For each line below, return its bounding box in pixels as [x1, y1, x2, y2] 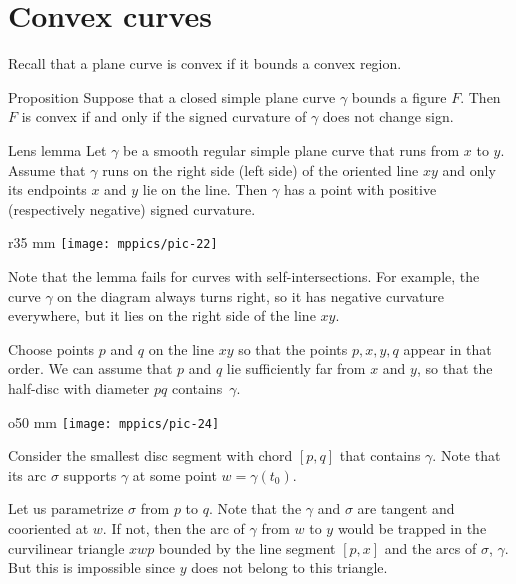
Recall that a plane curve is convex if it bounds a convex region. [8, 53, 402, 74]
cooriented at [8, 517, 89, 538]
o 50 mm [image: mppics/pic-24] [8, 411, 220, 432]
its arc [8, 464, 47, 485]
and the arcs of [384, 537, 477, 558]
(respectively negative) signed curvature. [8, 198, 256, 219]
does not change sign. [322, 106, 454, 127]
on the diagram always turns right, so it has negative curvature [57, 285, 444, 306]
